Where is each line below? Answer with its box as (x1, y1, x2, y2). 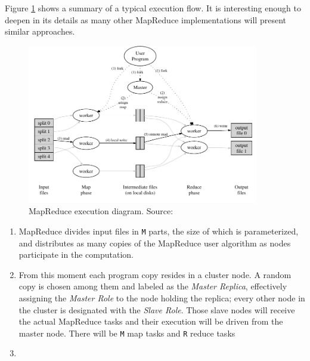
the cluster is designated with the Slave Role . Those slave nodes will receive (18, 303, 295, 316)
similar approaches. (5, 25, 75, 38)
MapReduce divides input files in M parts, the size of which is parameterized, (18, 224, 299, 237)
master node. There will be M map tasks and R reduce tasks (18, 326, 235, 339)
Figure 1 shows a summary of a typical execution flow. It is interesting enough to (5, 2, 301, 14)
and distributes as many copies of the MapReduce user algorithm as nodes (18, 236, 291, 249)
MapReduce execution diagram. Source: (29, 205, 173, 217)
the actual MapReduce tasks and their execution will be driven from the (18, 315, 283, 328)
